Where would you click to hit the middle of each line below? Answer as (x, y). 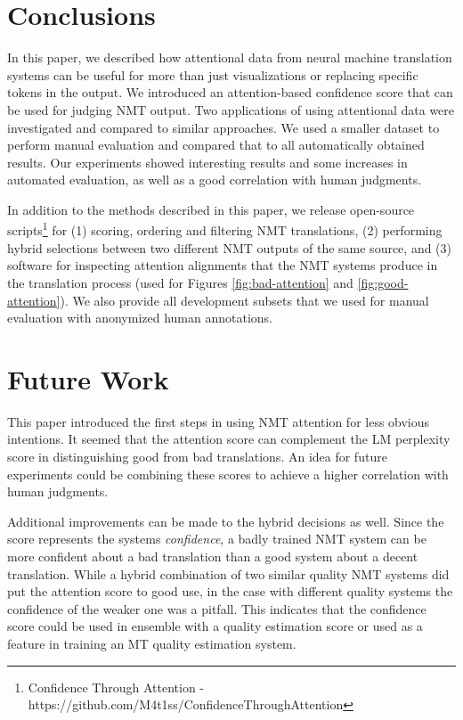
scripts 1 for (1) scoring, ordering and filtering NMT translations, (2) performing (225, 229)
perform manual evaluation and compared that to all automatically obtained (216, 145)
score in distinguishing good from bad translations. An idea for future (197, 456)
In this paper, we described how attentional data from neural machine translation (230, 57)
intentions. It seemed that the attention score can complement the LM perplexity (229, 439)
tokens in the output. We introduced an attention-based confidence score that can (230, 92)
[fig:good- (383, 282)
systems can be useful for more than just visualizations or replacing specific (213, 74)
